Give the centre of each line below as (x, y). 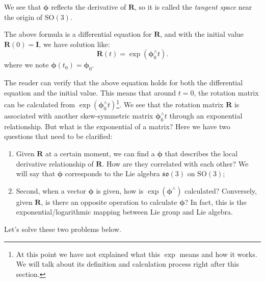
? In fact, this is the (216, 202)
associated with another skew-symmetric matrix (79, 116)
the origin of (23, 17)
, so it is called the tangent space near (193, 7)
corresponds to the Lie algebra (112, 173)
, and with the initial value (202, 34)
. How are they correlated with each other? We (175, 163)
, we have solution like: (74, 44)
